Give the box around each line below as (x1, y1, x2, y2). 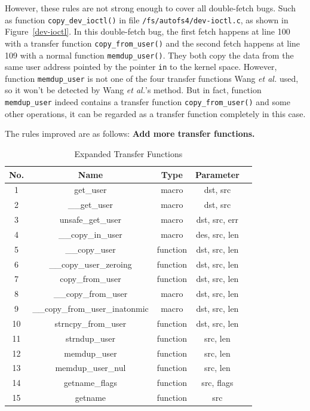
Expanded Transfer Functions (74, 147, 183, 160)
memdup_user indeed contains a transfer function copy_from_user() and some (5, 96, 290, 108)
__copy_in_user (59, 228, 122, 240)
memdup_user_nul (55, 361, 126, 374)
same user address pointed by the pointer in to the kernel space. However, (5, 60, 277, 73)
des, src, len (196, 228, 239, 240)
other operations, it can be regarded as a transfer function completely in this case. (5, 107, 306, 119)
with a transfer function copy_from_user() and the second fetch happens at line (5, 36, 300, 49)
